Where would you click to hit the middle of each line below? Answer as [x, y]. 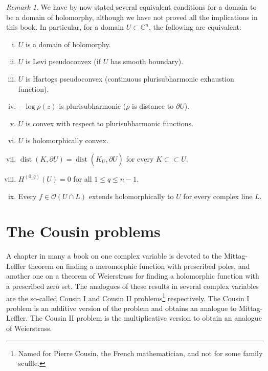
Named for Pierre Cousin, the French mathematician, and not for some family [140, 353]
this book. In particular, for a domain [65, 27]
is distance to [153, 106]
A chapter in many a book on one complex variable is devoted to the [114, 256]
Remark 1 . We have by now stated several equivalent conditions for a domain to [131, 7]
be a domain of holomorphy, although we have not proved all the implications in [132, 17]
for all [83, 178]
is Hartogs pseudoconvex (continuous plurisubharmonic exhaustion [130, 78]
